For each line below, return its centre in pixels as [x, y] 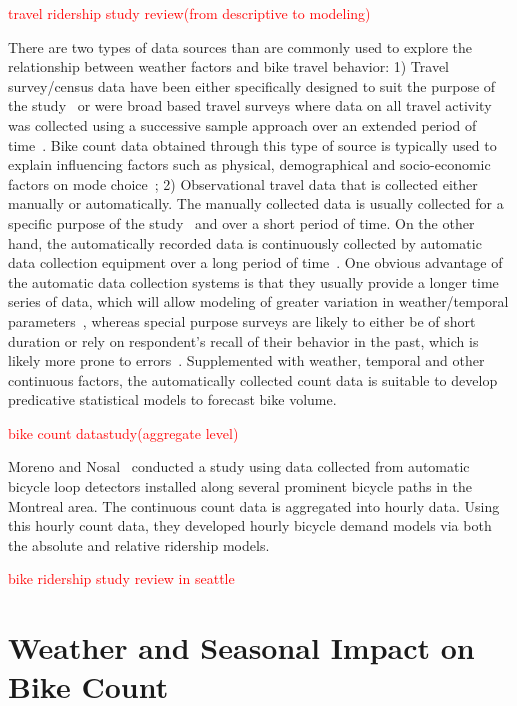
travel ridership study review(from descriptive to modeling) [189, 13]
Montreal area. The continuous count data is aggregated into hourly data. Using [254, 505]
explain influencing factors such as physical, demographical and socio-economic [249, 164]
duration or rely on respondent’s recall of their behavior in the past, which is [243, 340]
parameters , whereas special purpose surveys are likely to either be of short [242, 320]
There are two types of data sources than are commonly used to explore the [240, 46]
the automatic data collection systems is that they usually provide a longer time [253, 281]
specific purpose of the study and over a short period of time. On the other [241, 222]
